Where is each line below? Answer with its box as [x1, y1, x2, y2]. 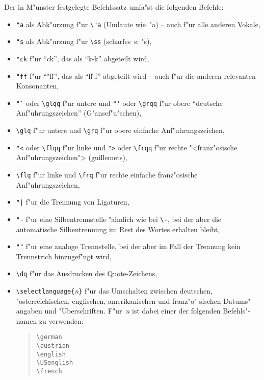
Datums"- [223, 295, 253, 306]
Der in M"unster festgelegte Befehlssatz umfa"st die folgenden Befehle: [4, 2, 224, 12]
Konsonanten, [16, 80, 59, 91]
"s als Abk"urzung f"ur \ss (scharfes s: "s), [16, 36, 152, 47]
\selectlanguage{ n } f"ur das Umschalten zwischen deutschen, [16, 285, 213, 296]
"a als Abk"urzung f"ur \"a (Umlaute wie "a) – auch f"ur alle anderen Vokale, [16, 18, 260, 29]
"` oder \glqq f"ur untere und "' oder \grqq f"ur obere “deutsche [16, 97, 223, 108]
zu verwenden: [39, 315, 84, 326]
